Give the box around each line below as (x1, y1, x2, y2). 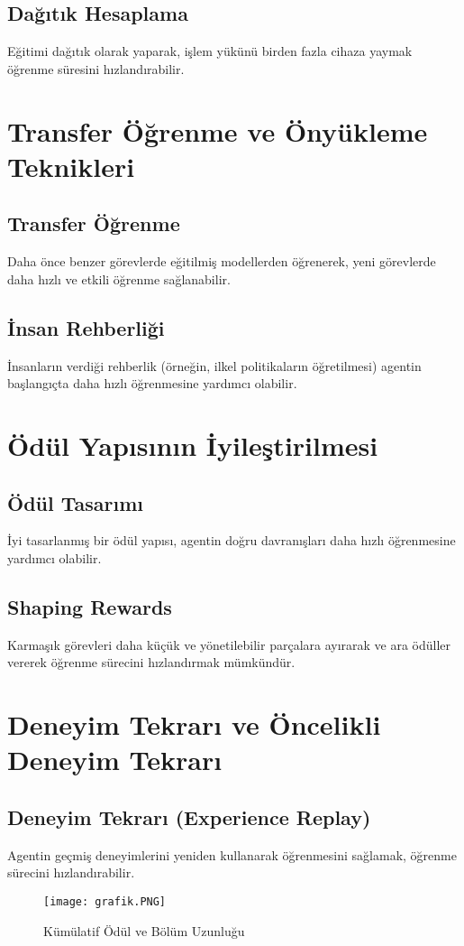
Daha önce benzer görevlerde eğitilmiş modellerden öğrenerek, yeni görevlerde (7, 252, 436, 271)
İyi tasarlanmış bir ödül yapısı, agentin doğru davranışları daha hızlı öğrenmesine (7, 531, 456, 550)
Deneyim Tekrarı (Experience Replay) (7, 802, 371, 830)
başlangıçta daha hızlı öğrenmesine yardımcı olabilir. (7, 374, 297, 393)
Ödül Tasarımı (7, 488, 143, 516)
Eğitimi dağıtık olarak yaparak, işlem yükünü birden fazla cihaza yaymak (7, 42, 413, 60)
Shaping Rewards (7, 592, 172, 620)
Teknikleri (7, 147, 135, 184)
